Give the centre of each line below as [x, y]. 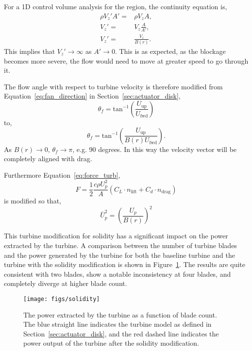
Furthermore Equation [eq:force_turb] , [62, 175]
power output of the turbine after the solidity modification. [111, 343]
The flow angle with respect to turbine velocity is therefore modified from [113, 86]
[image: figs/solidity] [62, 299]
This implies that [30, 51]
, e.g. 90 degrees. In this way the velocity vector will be [155, 149]
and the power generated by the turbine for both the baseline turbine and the [119, 255]
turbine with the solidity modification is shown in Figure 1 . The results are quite [125, 264]
